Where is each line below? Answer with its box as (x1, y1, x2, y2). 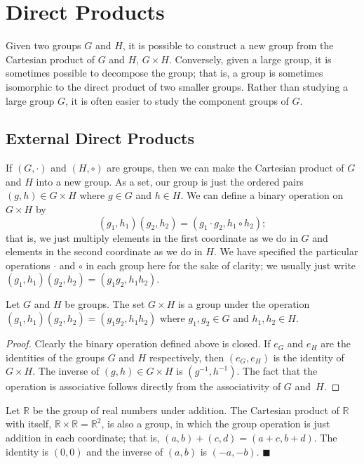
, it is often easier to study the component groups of (65, 93, 289, 108)
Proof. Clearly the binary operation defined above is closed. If (6, 336, 271, 351)
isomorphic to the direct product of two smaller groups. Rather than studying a (6, 79, 349, 94)
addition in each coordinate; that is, (6, 430, 160, 445)
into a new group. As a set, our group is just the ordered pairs (36, 174, 304, 188)
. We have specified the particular (213, 244, 358, 259)
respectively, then (149, 349, 224, 364)
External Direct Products (6, 127, 195, 149)
